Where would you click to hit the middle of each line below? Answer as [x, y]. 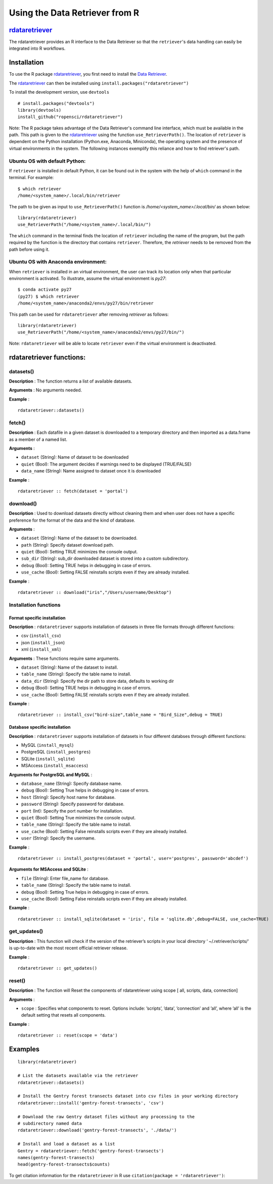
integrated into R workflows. [37, 48]
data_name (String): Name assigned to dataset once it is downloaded [91, 471]
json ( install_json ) [43, 642]
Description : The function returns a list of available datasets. [71, 381]
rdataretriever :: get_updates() [57, 968]
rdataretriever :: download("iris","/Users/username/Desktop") [95, 592]
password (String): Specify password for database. [73, 804]
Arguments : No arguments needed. [45, 390]
